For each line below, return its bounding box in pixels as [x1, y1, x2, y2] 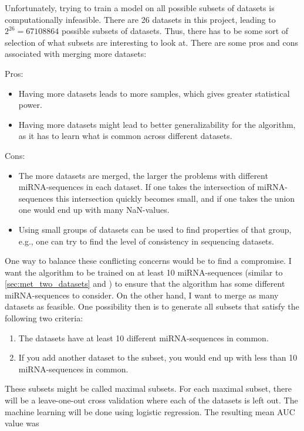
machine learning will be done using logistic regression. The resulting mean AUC [5, 405, 295, 418]
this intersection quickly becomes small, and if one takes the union [56, 192, 295, 204]
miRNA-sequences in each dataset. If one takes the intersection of [18, 181, 255, 193]
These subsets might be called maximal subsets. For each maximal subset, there [5, 382, 292, 395]
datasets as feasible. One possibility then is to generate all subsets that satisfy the [5, 300, 299, 313]
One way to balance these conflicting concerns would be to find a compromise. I [5, 254, 292, 267]
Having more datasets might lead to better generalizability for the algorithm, [18, 118, 296, 130]
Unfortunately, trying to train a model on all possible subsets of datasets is [5, 2, 275, 13]
